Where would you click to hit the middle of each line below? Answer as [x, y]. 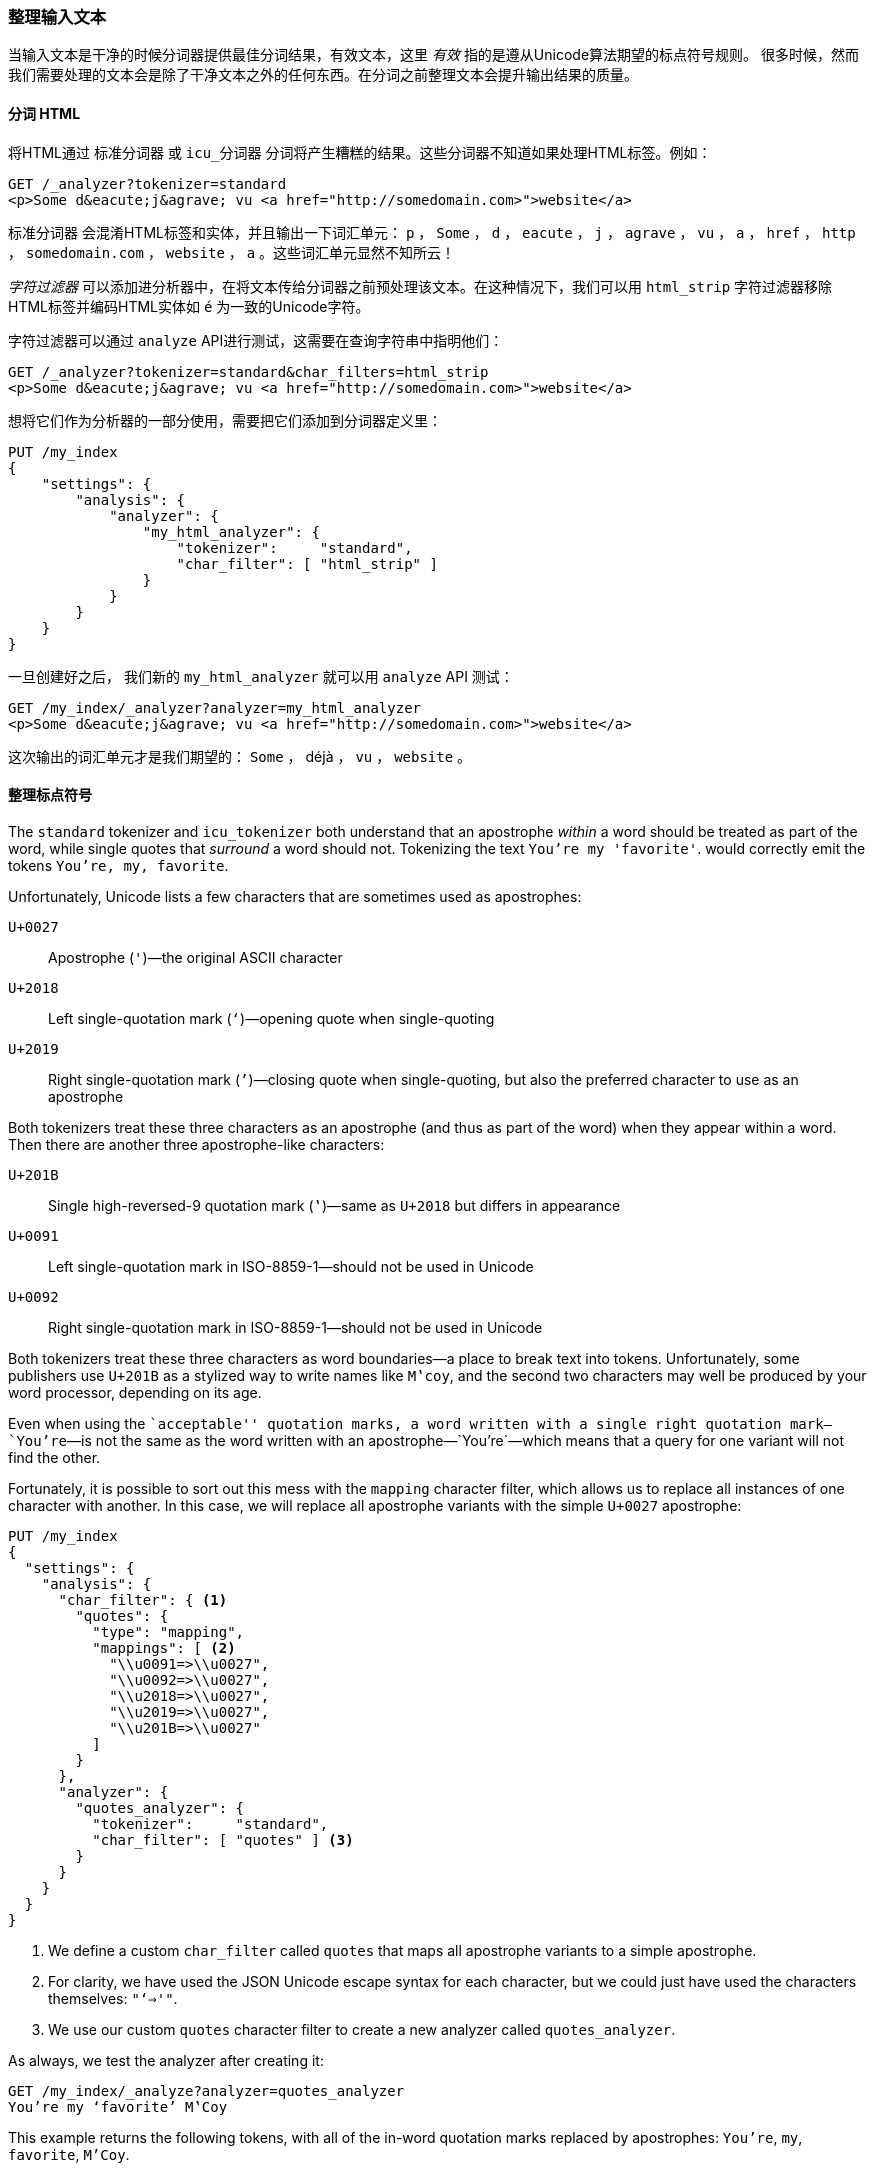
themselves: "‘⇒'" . [113, 1998]
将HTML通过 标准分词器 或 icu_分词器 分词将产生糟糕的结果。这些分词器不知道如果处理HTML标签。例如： [360, 152]
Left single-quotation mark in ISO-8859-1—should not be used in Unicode [291, 1266]
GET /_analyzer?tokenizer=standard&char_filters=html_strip [248, 371]
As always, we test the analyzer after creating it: [166, 2060]
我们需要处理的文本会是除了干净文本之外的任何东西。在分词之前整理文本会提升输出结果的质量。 [323, 75]
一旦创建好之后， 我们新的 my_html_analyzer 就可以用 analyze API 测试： [261, 676]
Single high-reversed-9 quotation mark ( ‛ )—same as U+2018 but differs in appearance [334, 1205]
